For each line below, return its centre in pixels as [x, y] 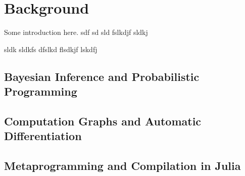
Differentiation [43, 136]
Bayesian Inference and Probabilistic [102, 76]
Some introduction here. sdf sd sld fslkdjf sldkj [76, 32]
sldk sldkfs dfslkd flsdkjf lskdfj [51, 49]
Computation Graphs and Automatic [103, 121]
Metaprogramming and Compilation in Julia [122, 166]
